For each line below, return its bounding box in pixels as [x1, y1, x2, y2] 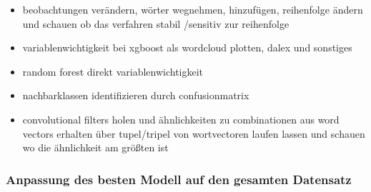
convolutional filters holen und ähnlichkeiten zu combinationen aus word [22, 111, 340, 126]
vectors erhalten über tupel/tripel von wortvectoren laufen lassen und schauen [22, 126, 365, 141]
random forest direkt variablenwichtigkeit [22, 64, 204, 79]
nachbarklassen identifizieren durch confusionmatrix [22, 88, 249, 103]
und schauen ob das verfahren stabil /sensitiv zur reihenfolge [22, 16, 290, 31]
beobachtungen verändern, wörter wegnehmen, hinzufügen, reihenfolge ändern [22, 2, 363, 16]
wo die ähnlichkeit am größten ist [22, 140, 169, 155]
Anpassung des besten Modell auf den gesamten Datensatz [6, 170, 352, 188]
